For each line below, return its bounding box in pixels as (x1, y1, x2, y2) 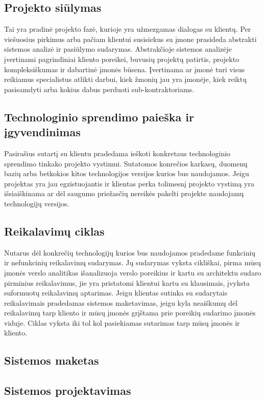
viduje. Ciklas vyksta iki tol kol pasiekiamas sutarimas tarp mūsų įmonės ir (4, 317, 240, 328)
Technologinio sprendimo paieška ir (4, 109, 194, 124)
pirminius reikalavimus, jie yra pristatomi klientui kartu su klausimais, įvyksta (4, 277, 250, 288)
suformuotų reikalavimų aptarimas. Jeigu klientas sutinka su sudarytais (4, 287, 228, 298)
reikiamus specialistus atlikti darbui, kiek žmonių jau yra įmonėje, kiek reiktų (4, 74, 247, 85)
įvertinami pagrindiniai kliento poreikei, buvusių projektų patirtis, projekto (4, 53, 239, 64)
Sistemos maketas (4, 352, 99, 368)
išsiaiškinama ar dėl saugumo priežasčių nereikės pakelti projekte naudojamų (4, 188, 244, 199)
